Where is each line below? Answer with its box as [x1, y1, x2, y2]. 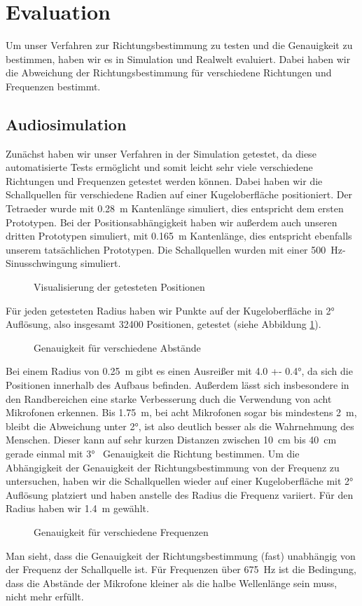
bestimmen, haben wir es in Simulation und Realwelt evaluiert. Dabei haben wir [6, 51, 351, 66]
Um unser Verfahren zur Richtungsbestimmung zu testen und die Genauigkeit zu [6, 38, 353, 53]
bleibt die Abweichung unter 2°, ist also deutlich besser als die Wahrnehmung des [6, 418, 354, 433]
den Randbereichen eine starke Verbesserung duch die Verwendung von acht [6, 391, 332, 406]
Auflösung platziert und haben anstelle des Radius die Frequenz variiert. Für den [6, 487, 354, 502]
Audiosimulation [6, 113, 127, 135]
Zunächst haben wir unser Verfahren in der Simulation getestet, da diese [6, 146, 316, 160]
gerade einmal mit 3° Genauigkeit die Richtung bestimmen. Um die [6, 446, 300, 460]
